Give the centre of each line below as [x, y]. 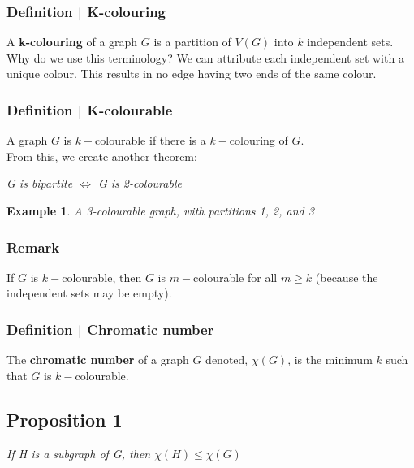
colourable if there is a [151, 140]
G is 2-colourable [140, 183]
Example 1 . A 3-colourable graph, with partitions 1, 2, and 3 [160, 210]
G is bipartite [40, 183]
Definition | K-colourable [90, 109]
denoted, [227, 360]
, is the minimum [330, 360]
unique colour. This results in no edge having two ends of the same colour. [192, 74]
